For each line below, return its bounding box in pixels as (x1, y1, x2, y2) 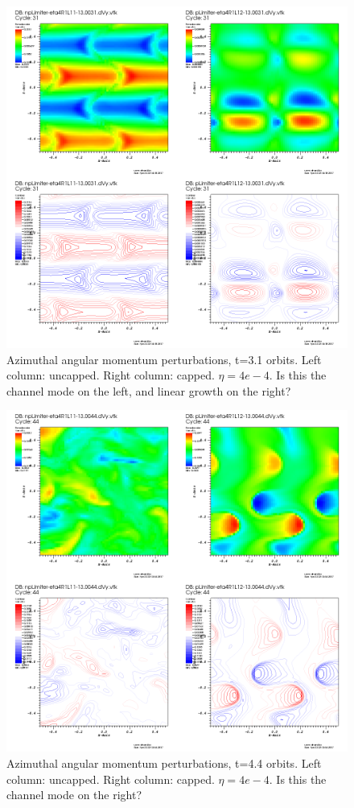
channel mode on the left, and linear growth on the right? (6, 382, 291, 399)
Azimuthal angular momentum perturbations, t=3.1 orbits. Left (6, 350, 322, 367)
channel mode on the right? (6, 786, 142, 803)
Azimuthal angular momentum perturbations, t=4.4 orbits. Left (6, 754, 322, 771)
